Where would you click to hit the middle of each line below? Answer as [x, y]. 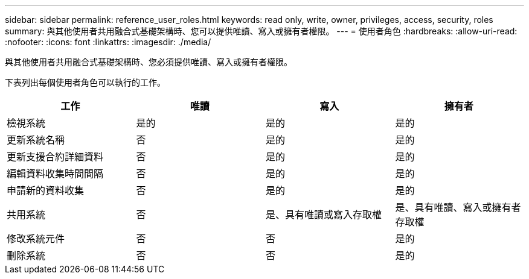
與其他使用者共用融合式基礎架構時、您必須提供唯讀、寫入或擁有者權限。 [149, 62]
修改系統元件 [36, 239]
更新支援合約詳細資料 [55, 157]
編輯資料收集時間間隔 [55, 174]
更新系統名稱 [36, 140]
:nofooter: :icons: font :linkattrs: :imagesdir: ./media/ [108, 42]
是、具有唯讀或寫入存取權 [324, 215]
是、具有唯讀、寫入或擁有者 [458, 207]
